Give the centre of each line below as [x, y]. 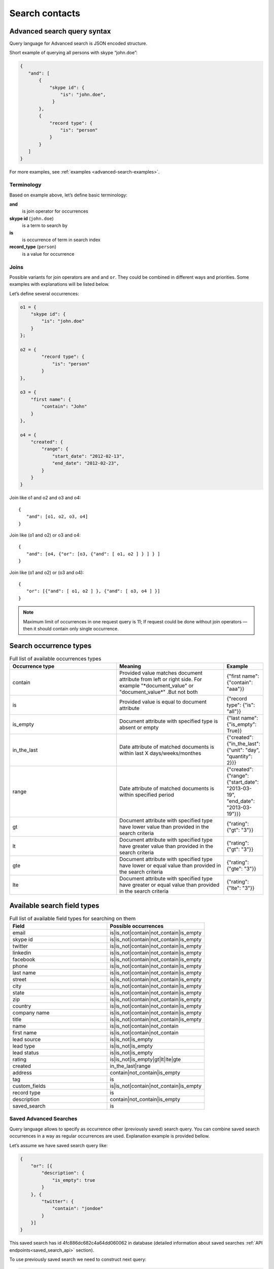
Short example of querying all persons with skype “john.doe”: [74, 53]
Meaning [130, 666]
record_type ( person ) [33, 247]
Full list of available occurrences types [55, 658]
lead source [27, 1040]
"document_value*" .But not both [159, 692]
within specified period [147, 795]
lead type [24, 1046]
